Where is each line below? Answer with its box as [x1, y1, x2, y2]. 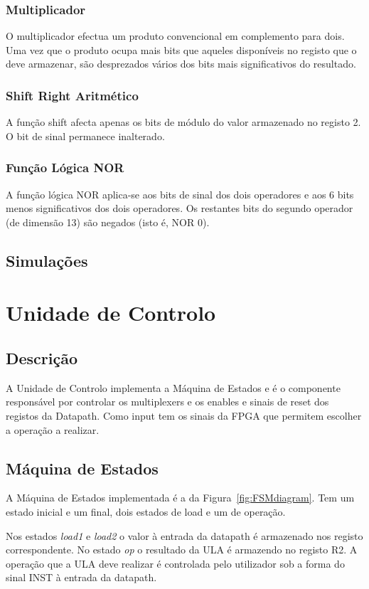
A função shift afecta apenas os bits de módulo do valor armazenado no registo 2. [6, 115, 361, 129]
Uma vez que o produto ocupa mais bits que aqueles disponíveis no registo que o [6, 42, 357, 57]
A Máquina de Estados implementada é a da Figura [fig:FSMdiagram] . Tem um [6, 490, 355, 505]
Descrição [6, 346, 78, 368]
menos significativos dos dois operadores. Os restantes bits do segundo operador [6, 201, 353, 216]
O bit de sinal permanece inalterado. [6, 128, 165, 143]
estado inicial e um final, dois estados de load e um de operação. [6, 504, 286, 519]
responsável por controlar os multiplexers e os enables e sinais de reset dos [6, 394, 329, 409]
